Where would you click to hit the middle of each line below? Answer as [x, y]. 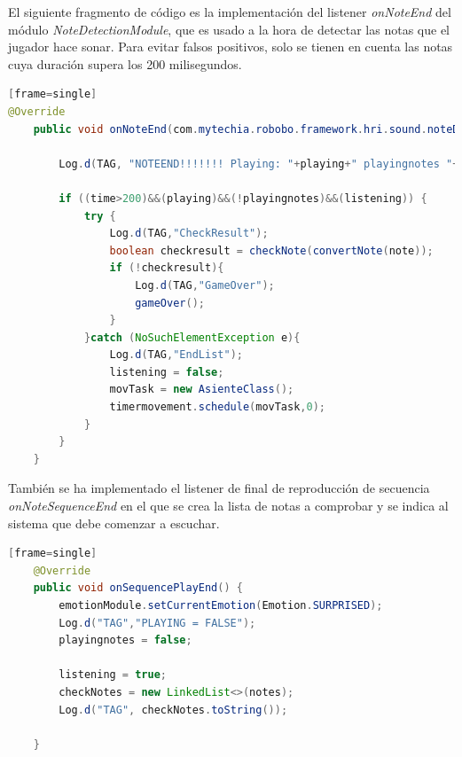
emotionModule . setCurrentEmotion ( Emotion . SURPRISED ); [221, 605]
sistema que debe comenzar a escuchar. [114, 523]
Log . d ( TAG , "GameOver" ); [205, 285]
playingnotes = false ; [125, 640]
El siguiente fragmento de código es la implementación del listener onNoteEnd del [230, 12]
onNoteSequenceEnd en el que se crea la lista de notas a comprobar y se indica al [228, 506]
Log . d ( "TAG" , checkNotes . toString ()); [173, 710]
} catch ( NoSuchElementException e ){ [192, 337]
